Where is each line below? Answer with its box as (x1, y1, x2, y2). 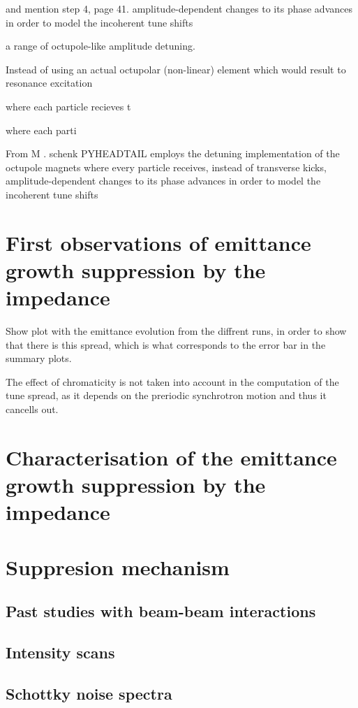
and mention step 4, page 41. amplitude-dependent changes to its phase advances (6, 1, 352, 15)
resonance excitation (6, 75, 93, 90)
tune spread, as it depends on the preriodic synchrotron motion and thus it (6, 388, 327, 403)
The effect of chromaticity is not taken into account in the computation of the (6, 374, 339, 389)
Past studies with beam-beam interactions (6, 600, 316, 622)
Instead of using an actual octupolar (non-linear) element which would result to (6, 62, 346, 76)
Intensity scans (6, 641, 115, 663)
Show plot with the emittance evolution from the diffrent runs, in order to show (6, 324, 347, 338)
